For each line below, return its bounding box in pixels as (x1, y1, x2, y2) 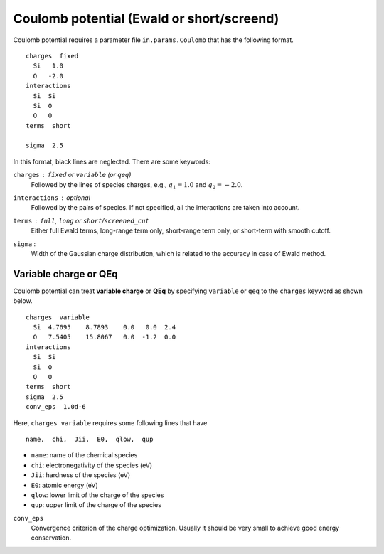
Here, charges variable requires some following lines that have (13, 418, 208, 427)
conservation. (31, 533, 72, 542)
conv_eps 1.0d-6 (26, 403, 86, 411)
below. (13, 297, 33, 305)
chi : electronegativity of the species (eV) (31, 461, 153, 469)
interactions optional (13, 193, 90, 202)
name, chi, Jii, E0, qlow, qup (26, 435, 154, 443)
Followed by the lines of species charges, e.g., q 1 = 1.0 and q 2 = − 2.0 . (31, 180, 243, 191)
